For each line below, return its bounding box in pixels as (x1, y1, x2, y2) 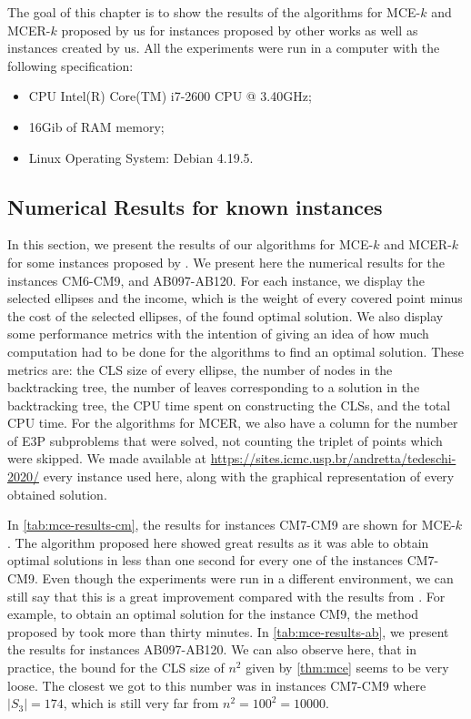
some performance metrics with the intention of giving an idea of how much (7, 324, 429, 343)
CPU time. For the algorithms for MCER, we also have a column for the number (7, 413, 458, 432)
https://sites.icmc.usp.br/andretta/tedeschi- (210, 449, 456, 468)
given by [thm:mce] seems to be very (246, 658, 449, 677)
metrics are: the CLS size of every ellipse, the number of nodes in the (7, 359, 393, 379)
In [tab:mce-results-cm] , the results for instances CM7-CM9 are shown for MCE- (7, 515, 456, 534)
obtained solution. (7, 484, 107, 503)
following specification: (7, 56, 134, 75)
